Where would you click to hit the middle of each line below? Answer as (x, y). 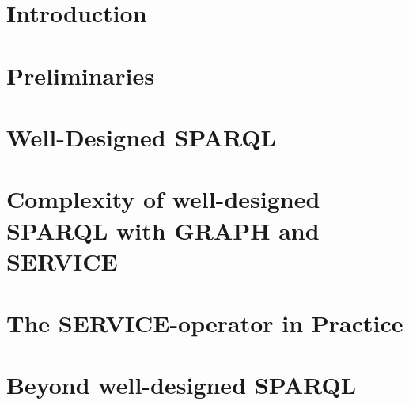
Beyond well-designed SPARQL (182, 385)
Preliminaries (80, 75)
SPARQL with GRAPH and (163, 230)
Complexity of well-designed (163, 199)
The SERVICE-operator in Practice (205, 323)
